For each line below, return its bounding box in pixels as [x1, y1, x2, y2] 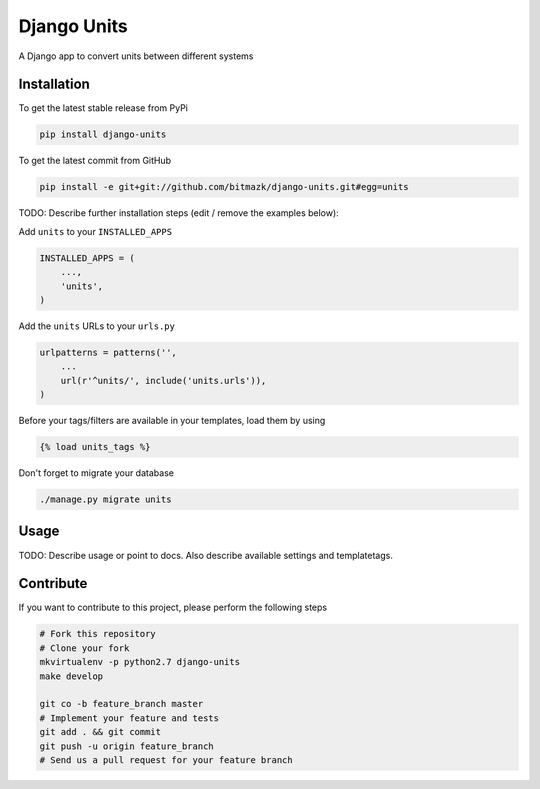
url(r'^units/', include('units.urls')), [60, 375, 267, 386]
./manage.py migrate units [39, 494, 172, 505]
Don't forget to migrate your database [18, 467, 175, 479]
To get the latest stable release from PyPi [18, 102, 189, 114]
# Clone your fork [39, 642, 130, 654]
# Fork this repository [39, 628, 157, 640]
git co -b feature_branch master [39, 698, 204, 710]
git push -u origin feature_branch [39, 740, 214, 752]
